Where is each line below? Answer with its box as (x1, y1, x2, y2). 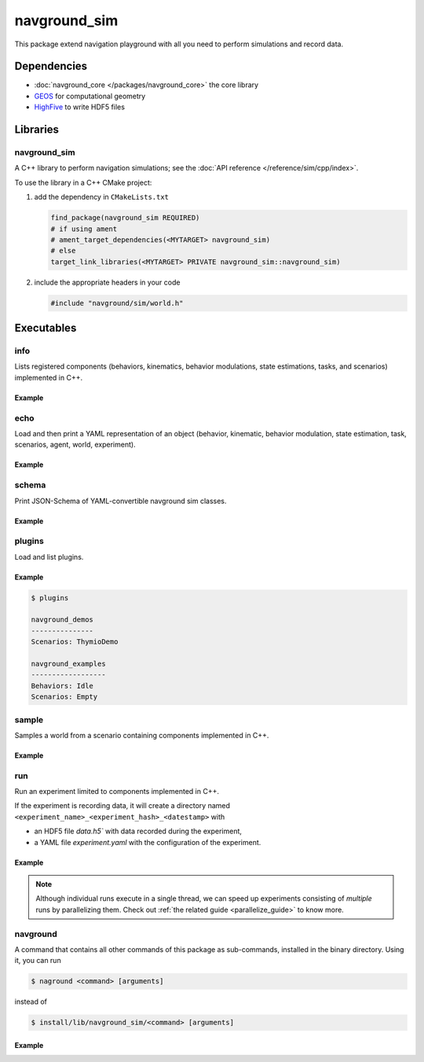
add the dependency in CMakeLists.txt (34, 193, 169, 202)
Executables (14, 322, 77, 335)
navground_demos (31, 616, 94, 624)
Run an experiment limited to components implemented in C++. (14, 787, 220, 796)
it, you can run (14, 956, 62, 965)
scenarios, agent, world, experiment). (14, 440, 137, 450)
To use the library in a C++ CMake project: (14, 178, 152, 187)
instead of (14, 997, 47, 1006)
